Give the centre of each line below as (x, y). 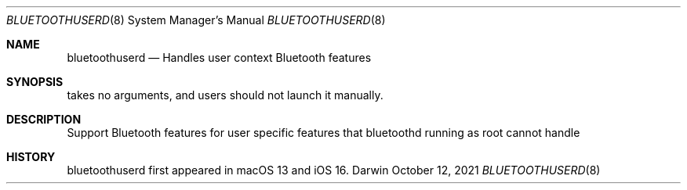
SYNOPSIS (35, 82)
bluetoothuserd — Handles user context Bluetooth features (219, 57)
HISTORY (31, 157)
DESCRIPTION (44, 119)
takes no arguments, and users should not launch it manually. (225, 95)
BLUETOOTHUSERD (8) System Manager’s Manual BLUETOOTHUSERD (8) (196, 20)
